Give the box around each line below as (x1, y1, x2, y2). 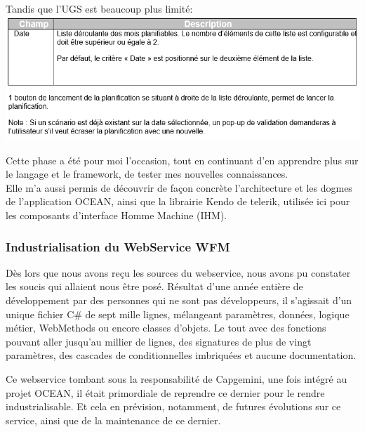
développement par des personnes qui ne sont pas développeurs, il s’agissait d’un (6, 293, 352, 308)
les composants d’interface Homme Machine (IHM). (6, 208, 227, 223)
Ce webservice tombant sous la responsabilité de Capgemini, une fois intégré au (6, 371, 347, 386)
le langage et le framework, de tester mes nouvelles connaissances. (6, 166, 288, 181)
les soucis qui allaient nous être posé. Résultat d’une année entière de (6, 279, 303, 294)
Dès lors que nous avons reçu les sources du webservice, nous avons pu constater (6, 265, 351, 280)
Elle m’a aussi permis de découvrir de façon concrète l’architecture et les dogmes (6, 180, 352, 195)
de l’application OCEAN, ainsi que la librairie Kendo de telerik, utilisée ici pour (6, 194, 350, 209)
